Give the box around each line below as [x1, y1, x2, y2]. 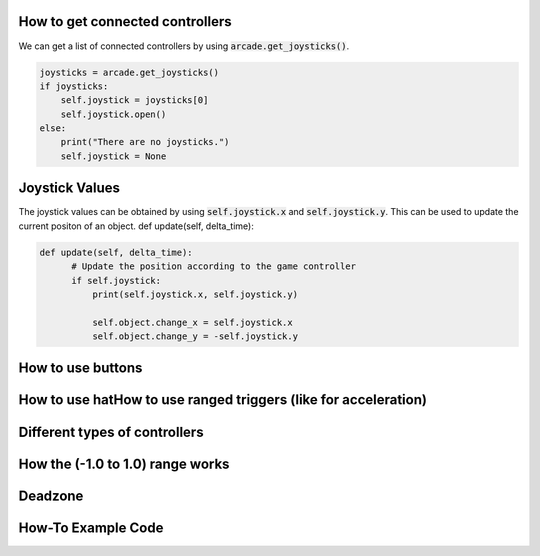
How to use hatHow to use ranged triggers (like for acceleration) [18, 391, 427, 409]
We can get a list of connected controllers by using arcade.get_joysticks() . [18, 40, 350, 52]
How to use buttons [18, 360, 143, 377]
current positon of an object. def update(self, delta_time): [18, 220, 254, 232]
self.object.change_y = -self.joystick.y [91, 331, 299, 342]
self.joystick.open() [60, 108, 167, 120]
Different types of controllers [18, 423, 204, 440]
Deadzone [18, 487, 84, 504]
